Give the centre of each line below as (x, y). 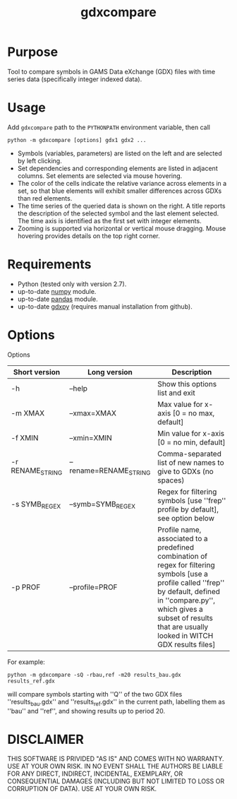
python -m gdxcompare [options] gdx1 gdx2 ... (77, 140)
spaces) (171, 480)
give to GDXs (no (186, 471)
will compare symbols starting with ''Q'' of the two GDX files (95, 694)
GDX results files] (187, 644)
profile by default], (188, 509)
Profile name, (180, 529)
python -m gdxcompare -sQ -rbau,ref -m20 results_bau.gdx (94, 675)
